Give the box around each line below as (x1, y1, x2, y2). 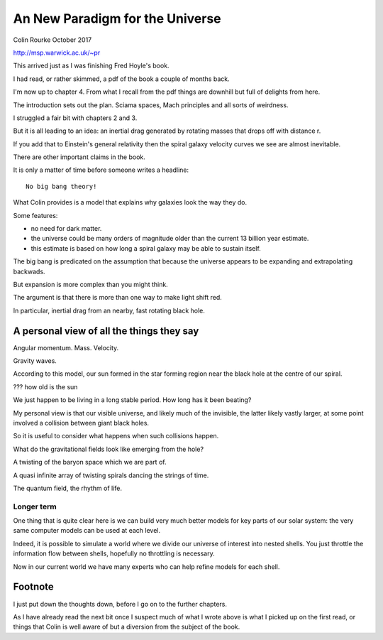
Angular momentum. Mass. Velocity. (13, 343, 119, 352)
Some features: (13, 211, 58, 219)
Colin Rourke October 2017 (13, 36, 92, 44)
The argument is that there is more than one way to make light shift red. (13, 293, 223, 302)
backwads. (13, 267, 45, 276)
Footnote (13, 581, 55, 593)
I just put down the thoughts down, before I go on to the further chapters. (13, 600, 227, 608)
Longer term (13, 501, 57, 511)
